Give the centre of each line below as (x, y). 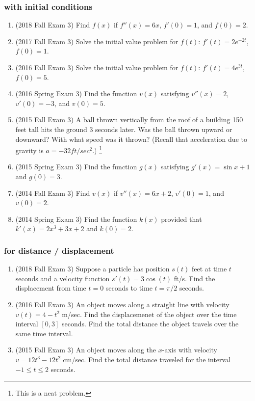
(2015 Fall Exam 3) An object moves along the (86, 350)
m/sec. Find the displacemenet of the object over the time (149, 314)
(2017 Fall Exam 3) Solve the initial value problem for (97, 41)
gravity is (29, 150)
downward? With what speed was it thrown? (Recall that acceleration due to (131, 139)
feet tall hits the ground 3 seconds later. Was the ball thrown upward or (124, 129)
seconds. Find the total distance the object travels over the (150, 324)
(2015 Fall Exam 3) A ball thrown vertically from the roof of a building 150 (129, 120)
